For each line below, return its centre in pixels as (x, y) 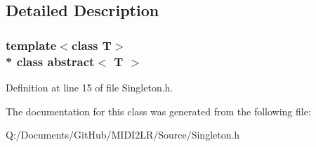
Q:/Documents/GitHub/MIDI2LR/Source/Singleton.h (123, 135)
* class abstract (50, 61)
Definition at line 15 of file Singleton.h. (90, 87)
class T (91, 45)
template (31, 45)
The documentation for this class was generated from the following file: (158, 111)
